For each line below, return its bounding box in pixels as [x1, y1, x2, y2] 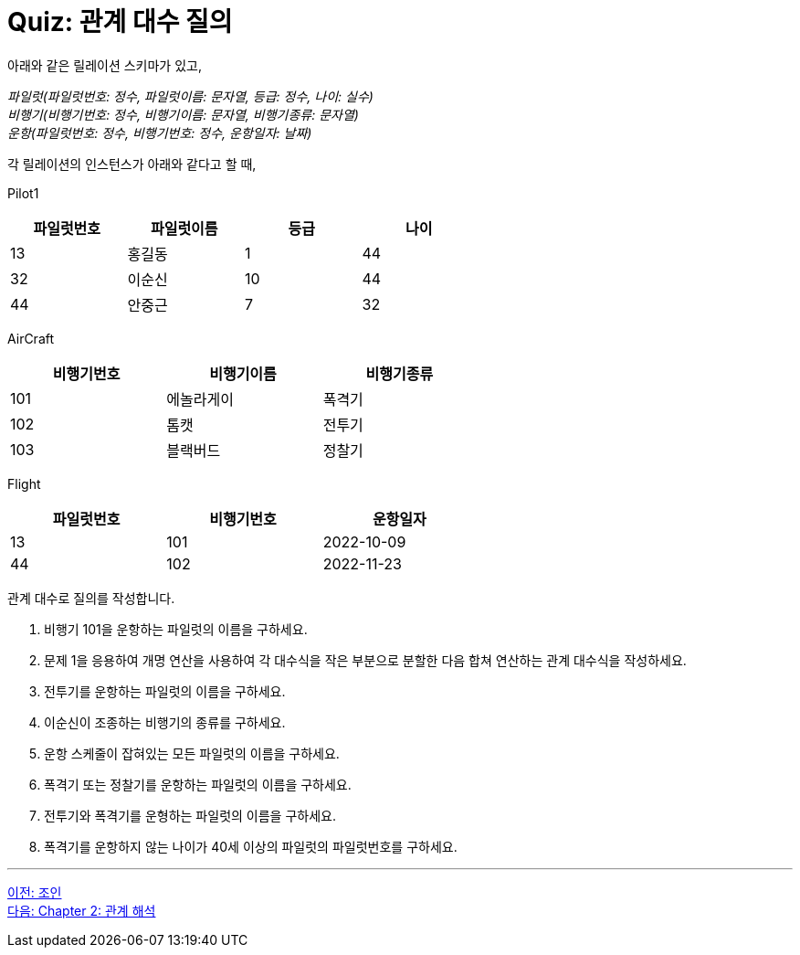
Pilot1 [7, 185, 39, 201]
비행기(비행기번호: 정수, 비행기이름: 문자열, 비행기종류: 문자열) [7, 106, 359, 122]
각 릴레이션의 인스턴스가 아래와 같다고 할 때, [7, 155, 257, 172]
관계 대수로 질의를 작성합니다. [7, 589, 175, 606]
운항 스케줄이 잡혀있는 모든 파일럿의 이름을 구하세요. [44, 745, 340, 761]
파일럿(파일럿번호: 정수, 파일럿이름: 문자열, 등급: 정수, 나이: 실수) [7, 88, 374, 104]
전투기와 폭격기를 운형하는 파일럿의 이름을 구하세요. [44, 807, 336, 823]
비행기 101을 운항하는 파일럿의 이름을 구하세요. [44, 621, 308, 637]
